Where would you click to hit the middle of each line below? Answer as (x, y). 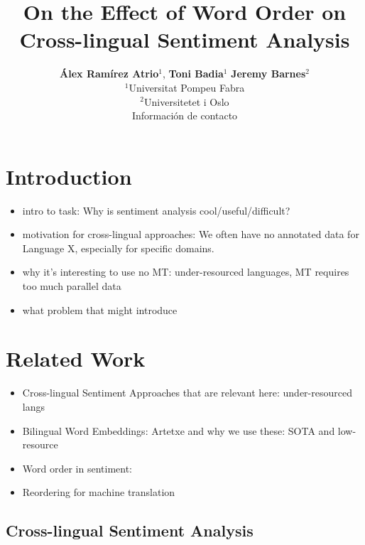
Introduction (69, 176)
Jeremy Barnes (268, 74)
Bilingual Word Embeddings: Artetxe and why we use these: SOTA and (179, 430)
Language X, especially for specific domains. (118, 248)
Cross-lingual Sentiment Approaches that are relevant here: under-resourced (187, 393)
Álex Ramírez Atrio (109, 74)
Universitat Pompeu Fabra (187, 87)
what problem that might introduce (100, 309)
